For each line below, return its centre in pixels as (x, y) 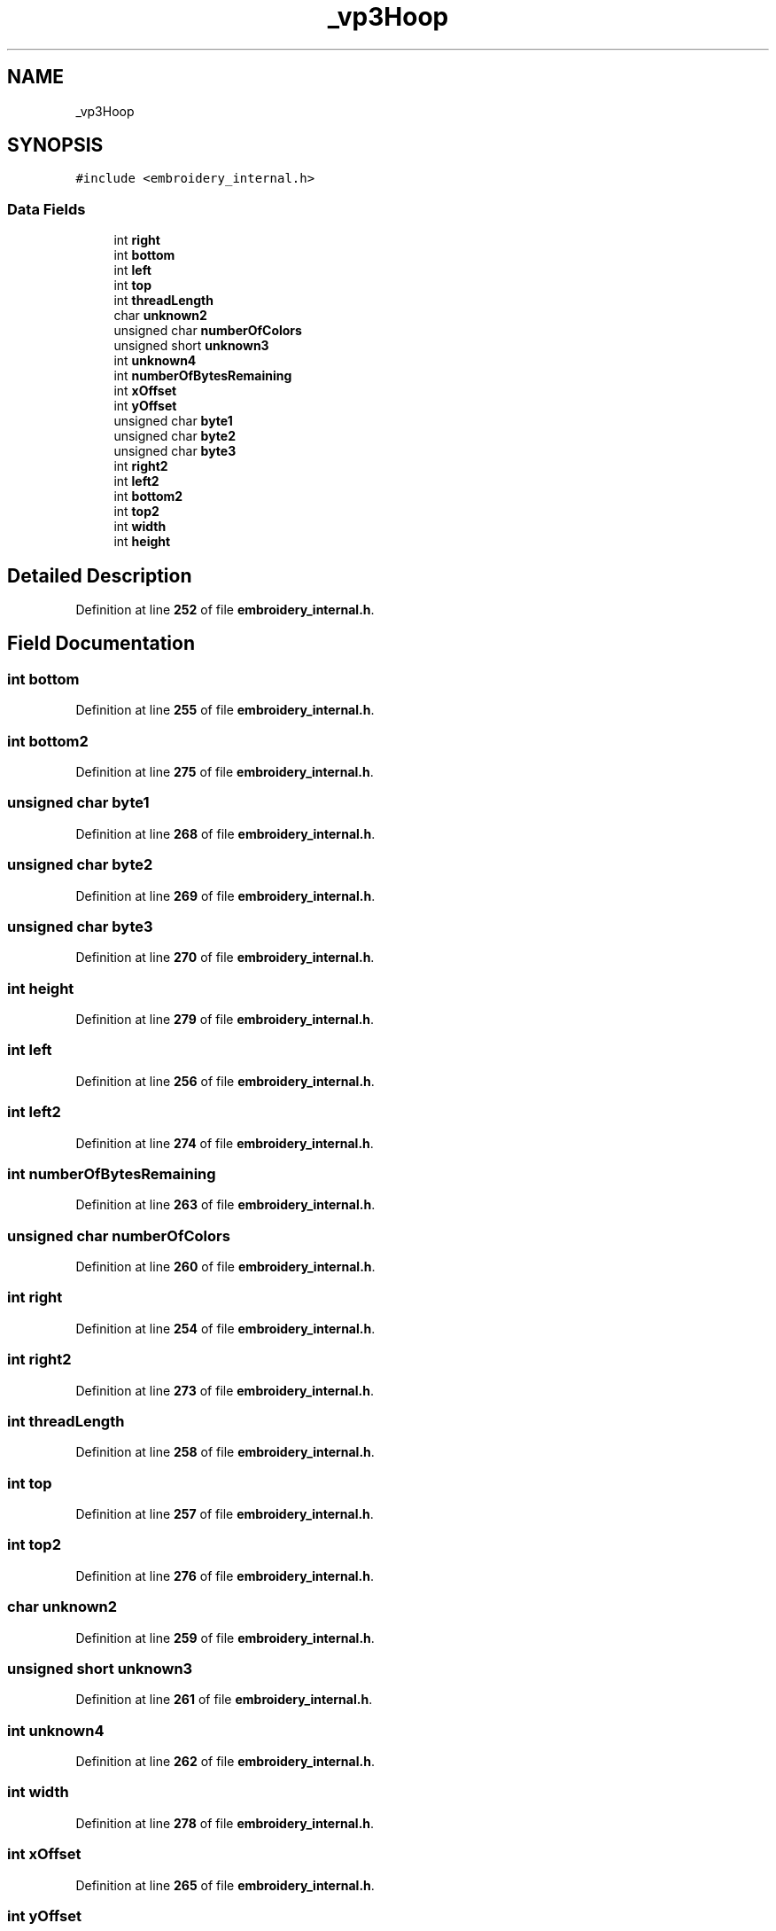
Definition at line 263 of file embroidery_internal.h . (225, 1205)
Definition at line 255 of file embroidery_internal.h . (225, 710)
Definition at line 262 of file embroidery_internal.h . (225, 1761)
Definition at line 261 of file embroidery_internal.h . (224, 1700)
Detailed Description (100, 575)
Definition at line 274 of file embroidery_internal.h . (225, 1143)
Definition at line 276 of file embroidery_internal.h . (225, 1575)
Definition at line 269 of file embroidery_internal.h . (225, 895)
